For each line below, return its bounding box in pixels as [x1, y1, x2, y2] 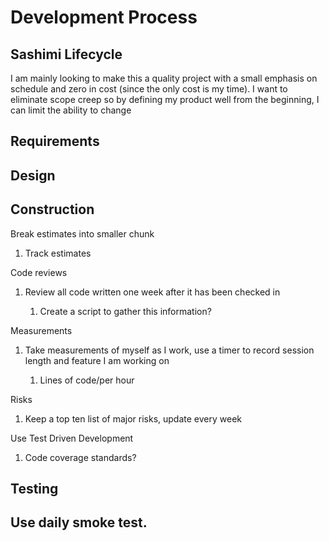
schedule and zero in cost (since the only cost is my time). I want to [10, 83, 288, 95]
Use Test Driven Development [10, 432, 134, 444]
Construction [10, 201, 95, 218]
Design [10, 167, 56, 184]
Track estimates [24, 247, 92, 259]
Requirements [10, 133, 100, 150]
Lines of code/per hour [39, 374, 135, 386]
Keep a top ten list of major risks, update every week [24, 412, 242, 425]
